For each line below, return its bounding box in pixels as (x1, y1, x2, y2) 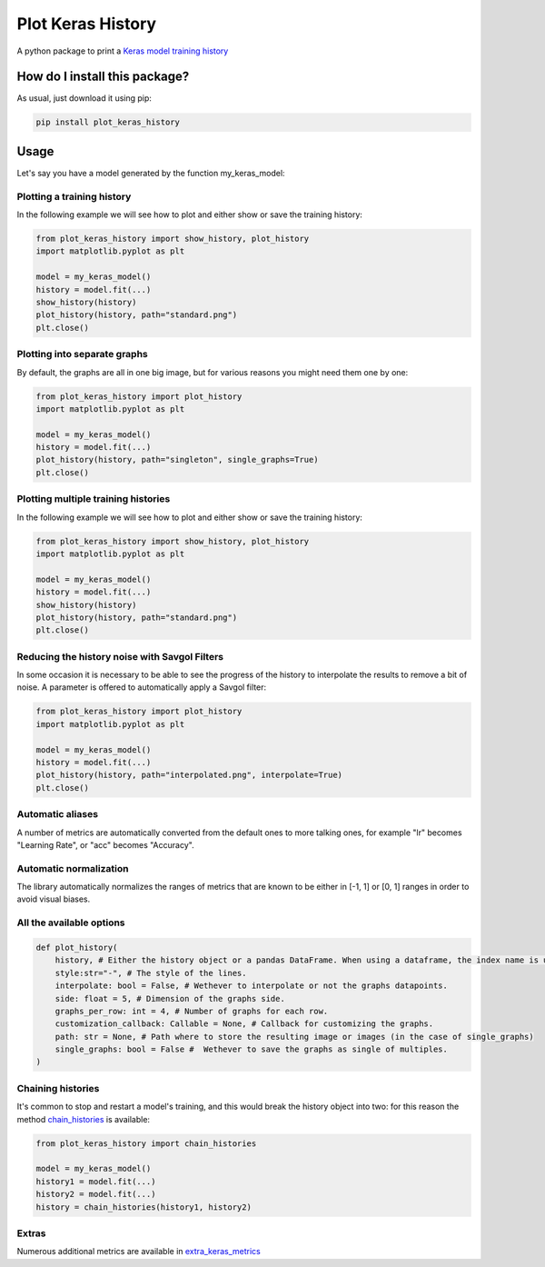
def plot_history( (35, 942, 118, 953)
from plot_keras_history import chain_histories (35, 1138, 257, 1149)
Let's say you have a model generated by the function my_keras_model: (16, 167, 285, 178)
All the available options (16, 916, 126, 929)
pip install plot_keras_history (35, 117, 181, 127)
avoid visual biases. (16, 893, 91, 904)
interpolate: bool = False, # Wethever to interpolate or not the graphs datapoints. (54, 981, 449, 991)
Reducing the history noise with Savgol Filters (16, 650, 224, 663)
